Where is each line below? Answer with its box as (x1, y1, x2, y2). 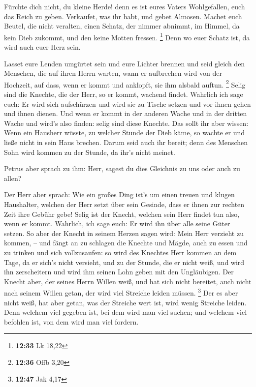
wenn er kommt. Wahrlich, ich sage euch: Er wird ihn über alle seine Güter (4, 218, 230, 229)
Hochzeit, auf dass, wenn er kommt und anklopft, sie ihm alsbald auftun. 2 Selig (4, 78, 246, 89)
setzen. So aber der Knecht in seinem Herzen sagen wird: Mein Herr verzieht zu (4, 228, 244, 238)
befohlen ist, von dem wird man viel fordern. (4, 316, 139, 327)
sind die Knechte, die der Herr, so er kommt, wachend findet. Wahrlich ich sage (4, 89, 243, 99)
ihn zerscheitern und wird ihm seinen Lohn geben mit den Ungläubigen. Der (4, 267, 234, 277)
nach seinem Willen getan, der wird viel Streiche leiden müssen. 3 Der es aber (4, 286, 238, 298)
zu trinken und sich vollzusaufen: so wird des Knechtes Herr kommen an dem (4, 247, 237, 257)
